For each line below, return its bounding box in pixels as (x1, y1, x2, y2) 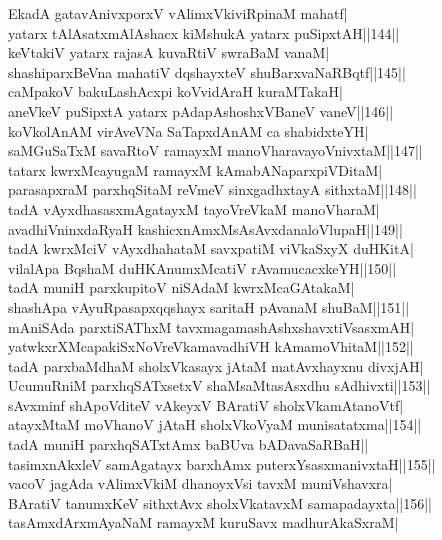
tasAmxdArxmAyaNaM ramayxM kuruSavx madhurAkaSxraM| (8, 512, 399, 533)
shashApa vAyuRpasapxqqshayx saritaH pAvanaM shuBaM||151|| (8, 296, 410, 317)
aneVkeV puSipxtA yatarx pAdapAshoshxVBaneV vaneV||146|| (8, 100, 394, 121)
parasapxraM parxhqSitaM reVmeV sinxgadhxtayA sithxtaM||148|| (8, 179, 417, 200)
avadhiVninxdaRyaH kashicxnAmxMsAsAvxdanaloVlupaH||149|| (8, 218, 403, 239)
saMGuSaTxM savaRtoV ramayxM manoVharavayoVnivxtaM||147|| (8, 140, 423, 161)
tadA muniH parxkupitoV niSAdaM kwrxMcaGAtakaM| (8, 277, 355, 298)
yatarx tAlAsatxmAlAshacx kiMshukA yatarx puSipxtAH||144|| (8, 22, 400, 43)
